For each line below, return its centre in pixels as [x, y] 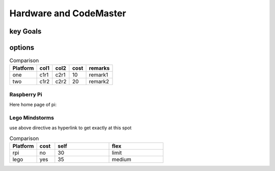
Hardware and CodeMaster [68, 13]
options [22, 48]
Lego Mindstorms [32, 118]
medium [122, 159]
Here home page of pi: [33, 105]
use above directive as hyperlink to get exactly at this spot [71, 128]
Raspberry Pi [26, 94]
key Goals [25, 31]
